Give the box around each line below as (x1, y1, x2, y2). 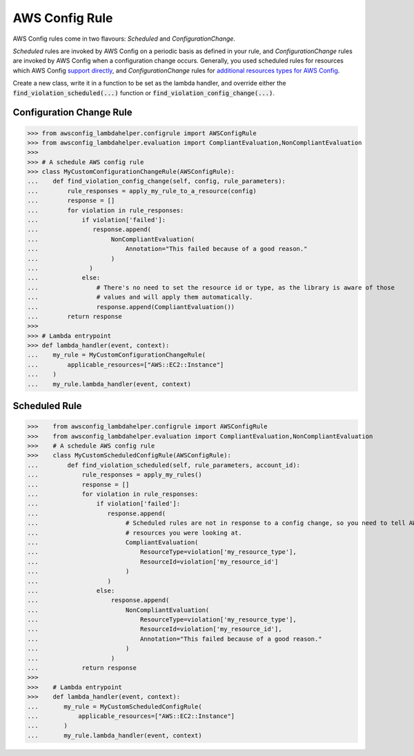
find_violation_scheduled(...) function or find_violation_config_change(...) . (12, 88, 275, 97)
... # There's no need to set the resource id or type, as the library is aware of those (27, 283, 395, 291)
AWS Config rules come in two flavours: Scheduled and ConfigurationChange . (12, 34, 236, 43)
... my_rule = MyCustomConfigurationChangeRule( (27, 351, 206, 359)
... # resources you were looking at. (27, 528, 242, 537)
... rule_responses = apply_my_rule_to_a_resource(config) (27, 187, 257, 195)
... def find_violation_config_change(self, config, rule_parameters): (27, 177, 286, 186)
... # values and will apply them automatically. (27, 293, 253, 301)
